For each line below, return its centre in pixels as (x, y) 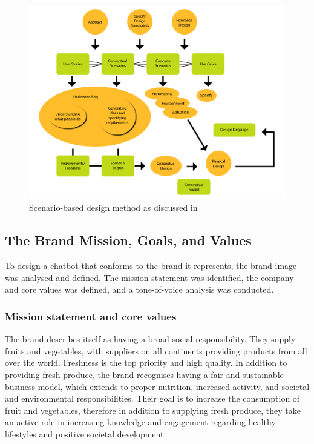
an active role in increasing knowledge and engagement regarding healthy (140, 422)
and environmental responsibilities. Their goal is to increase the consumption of (152, 398)
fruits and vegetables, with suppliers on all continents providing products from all (156, 350)
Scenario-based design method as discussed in (113, 207)
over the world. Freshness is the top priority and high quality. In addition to (146, 363)
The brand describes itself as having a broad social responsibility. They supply (150, 339)
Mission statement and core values (91, 316)
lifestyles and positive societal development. (86, 434)
